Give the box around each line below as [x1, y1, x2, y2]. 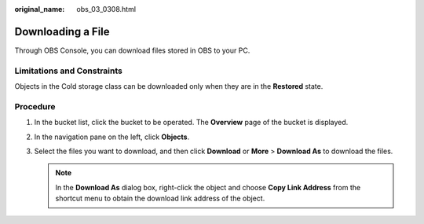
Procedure [14, 101, 56, 112]
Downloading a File [14, 24, 110, 39]
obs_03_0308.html [76, 5, 137, 13]
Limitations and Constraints [14, 65, 123, 76]
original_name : [14, 5, 65, 13]
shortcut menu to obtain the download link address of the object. [55, 193, 265, 204]
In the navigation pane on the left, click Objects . [34, 132, 190, 141]
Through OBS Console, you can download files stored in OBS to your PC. [14, 46, 250, 55]
